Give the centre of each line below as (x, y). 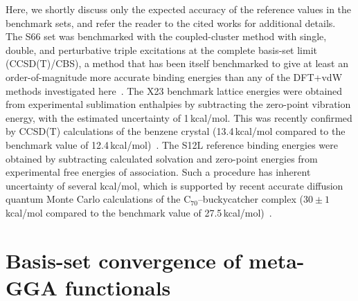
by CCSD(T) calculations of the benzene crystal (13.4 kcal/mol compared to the (176, 131)
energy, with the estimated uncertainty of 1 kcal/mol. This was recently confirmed (179, 117)
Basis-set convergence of (124, 260)
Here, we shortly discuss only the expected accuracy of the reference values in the (179, 9)
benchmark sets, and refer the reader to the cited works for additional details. (171, 22)
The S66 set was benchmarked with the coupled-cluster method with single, (166, 36)
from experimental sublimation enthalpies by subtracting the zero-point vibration (178, 104)
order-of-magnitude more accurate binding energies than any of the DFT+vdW (174, 76)
